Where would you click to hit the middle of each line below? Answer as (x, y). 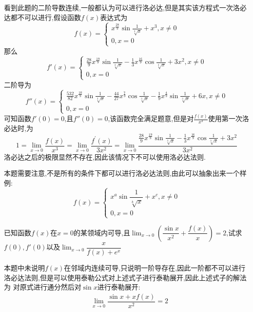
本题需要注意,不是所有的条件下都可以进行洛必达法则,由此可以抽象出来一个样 (125, 173)
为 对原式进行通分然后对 (43, 287)
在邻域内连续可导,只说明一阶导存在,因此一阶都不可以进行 (155, 268)
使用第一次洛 (228, 118)
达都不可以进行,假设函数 (42, 17)
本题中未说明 (24, 268)
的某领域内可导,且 (102, 232)
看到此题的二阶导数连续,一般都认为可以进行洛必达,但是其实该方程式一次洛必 (125, 7)
